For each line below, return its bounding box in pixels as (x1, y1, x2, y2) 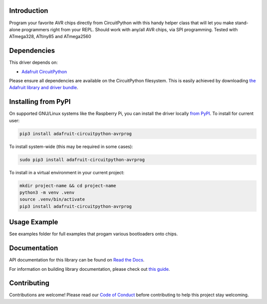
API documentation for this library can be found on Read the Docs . (9, 257, 145, 263)
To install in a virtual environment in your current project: (9, 169, 125, 175)
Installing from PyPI (9, 98, 71, 106)
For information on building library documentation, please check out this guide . (9, 266, 170, 272)
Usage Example (9, 218, 58, 226)
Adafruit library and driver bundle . (9, 85, 79, 91)
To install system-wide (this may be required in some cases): (9, 144, 133, 150)
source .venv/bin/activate (19, 197, 85, 203)
